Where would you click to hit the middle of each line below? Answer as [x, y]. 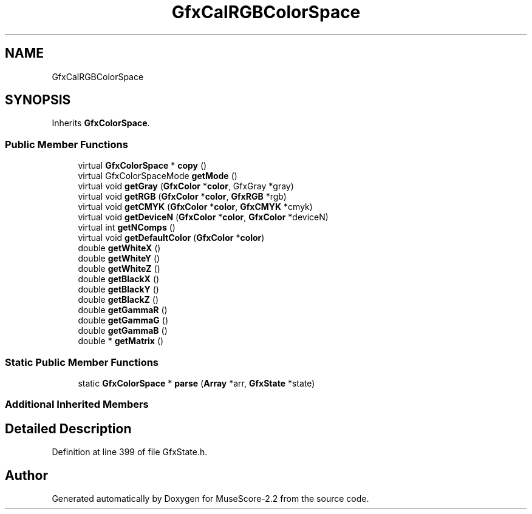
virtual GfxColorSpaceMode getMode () [158, 176]
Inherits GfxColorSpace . [101, 123]
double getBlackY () [118, 289]
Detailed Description [68, 428]
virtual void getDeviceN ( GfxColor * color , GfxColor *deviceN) [203, 217]
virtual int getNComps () [127, 228]
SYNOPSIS [38, 100]
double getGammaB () [123, 331]
